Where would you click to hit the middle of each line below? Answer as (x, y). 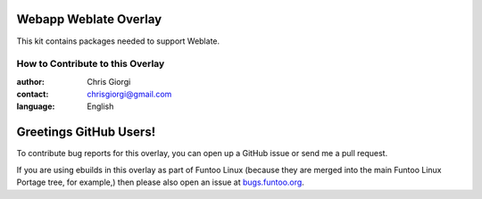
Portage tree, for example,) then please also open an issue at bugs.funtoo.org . (161, 182)
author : (30, 81)
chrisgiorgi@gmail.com (129, 95)
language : (36, 106)
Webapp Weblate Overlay (89, 19)
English (100, 106)
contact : (33, 95)
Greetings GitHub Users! (86, 133)
